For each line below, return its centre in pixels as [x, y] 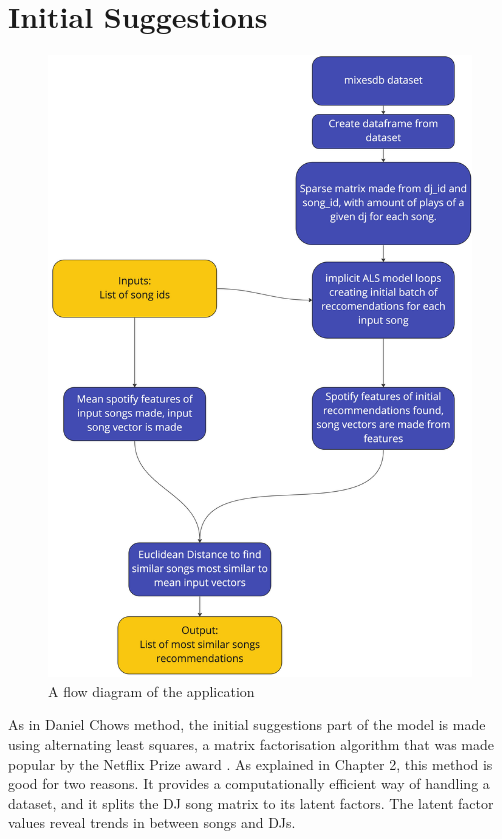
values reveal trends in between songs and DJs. [152, 822]
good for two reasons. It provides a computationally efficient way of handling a [249, 783]
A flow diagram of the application [151, 690]
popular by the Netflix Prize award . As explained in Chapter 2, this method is [250, 763]
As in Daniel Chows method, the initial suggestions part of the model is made [247, 724]
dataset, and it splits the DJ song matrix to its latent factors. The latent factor [251, 802]
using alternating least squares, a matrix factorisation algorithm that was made [251, 743]
